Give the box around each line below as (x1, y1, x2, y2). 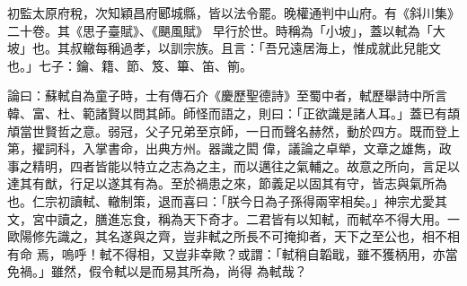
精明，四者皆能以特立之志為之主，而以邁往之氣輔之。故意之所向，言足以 (31, 156, 460, 175)
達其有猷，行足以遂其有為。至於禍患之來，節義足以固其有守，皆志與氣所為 (7, 174, 447, 193)
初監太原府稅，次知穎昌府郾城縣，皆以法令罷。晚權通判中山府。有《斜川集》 (7, 4, 460, 22)
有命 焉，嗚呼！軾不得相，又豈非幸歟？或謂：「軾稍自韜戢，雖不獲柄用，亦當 (7, 244, 458, 263)
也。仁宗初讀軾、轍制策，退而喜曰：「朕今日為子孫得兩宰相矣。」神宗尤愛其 (7, 191, 447, 210)
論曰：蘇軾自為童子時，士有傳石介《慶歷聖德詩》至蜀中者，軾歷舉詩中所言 (7, 86, 447, 105)
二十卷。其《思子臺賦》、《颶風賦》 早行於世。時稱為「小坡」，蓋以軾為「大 (7, 21, 445, 39)
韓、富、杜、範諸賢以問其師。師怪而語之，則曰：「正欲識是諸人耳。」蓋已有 (7, 103, 447, 122)
